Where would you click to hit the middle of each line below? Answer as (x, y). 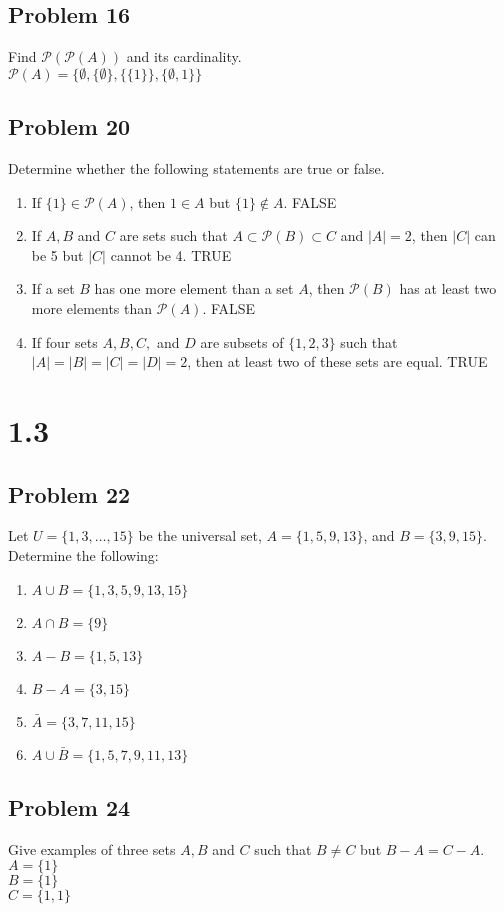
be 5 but (57, 254)
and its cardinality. (184, 56)
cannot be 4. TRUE (171, 254)
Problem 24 (69, 806)
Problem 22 (69, 493)
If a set (53, 288)
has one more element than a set (194, 288)
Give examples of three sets (92, 848)
